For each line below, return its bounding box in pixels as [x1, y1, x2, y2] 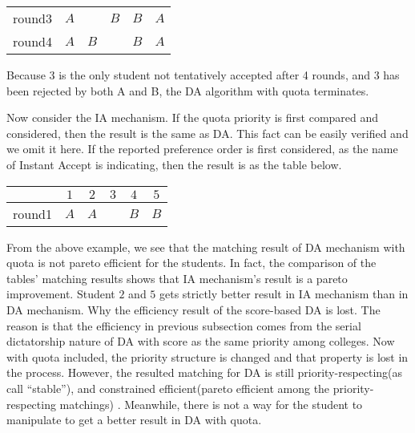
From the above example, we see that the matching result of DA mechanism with [6, 238, 405, 255]
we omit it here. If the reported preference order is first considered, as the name [6, 140, 398, 157]
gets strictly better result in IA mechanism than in [159, 285, 409, 302]
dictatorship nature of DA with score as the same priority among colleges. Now [6, 333, 395, 350]
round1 [13, 204, 52, 223]
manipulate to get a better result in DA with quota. [6, 411, 262, 428]
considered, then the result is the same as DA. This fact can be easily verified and [6, 124, 409, 141]
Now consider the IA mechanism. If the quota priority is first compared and [6, 109, 379, 126]
